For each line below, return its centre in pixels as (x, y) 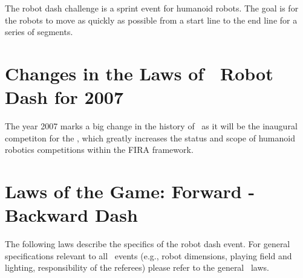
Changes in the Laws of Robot (139, 73)
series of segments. (39, 32)
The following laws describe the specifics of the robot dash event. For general (148, 244)
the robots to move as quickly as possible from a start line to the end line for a (151, 20)
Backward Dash (71, 215)
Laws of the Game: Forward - (130, 191)
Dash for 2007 (64, 97)
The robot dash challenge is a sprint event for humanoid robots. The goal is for (152, 8)
